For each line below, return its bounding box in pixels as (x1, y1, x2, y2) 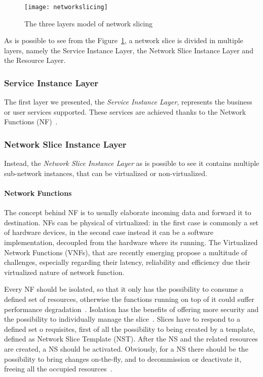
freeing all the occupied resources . (4, 363, 112, 374)
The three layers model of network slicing (24, 18, 153, 28)
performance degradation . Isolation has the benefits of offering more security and (4, 303, 259, 314)
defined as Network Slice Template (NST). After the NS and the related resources (4, 333, 258, 344)
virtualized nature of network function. (4, 266, 125, 277)
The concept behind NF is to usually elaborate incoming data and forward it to (4, 207, 251, 218)
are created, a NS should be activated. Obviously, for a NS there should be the (4, 343, 248, 354)
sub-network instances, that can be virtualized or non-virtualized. (4, 167, 207, 178)
